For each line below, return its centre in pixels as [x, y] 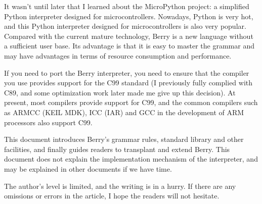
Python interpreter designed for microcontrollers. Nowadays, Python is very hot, [129, 16]
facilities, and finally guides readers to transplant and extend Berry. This [117, 149]
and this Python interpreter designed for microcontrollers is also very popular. [125, 26]
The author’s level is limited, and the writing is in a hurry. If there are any [120, 186]
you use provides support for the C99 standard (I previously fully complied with [128, 83]
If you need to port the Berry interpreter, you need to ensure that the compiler [127, 72]
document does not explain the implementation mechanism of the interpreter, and [131, 159]
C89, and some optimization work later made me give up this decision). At [120, 92]
